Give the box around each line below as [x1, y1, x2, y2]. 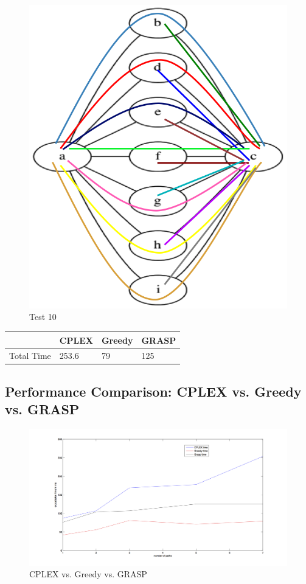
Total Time [9, 349, 51, 362]
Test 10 [29, 310, 57, 323]
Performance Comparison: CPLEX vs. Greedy [5, 381, 302, 400]
